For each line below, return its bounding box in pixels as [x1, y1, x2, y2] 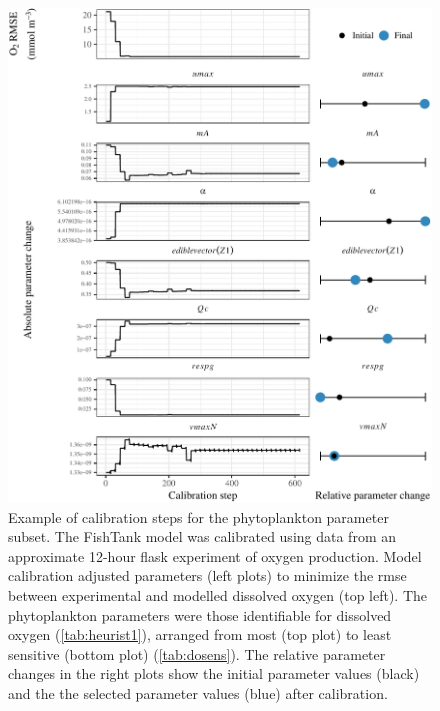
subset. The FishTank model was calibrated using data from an [8, 526, 396, 547]
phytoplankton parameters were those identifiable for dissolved [8, 604, 392, 625]
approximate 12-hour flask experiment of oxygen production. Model [8, 545, 422, 566]
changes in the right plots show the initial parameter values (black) [8, 663, 420, 684]
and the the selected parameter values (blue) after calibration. [8, 683, 388, 703]
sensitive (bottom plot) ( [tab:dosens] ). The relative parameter [8, 643, 386, 664]
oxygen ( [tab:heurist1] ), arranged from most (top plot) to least [8, 624, 392, 645]
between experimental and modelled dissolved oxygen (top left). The [8, 585, 428, 606]
